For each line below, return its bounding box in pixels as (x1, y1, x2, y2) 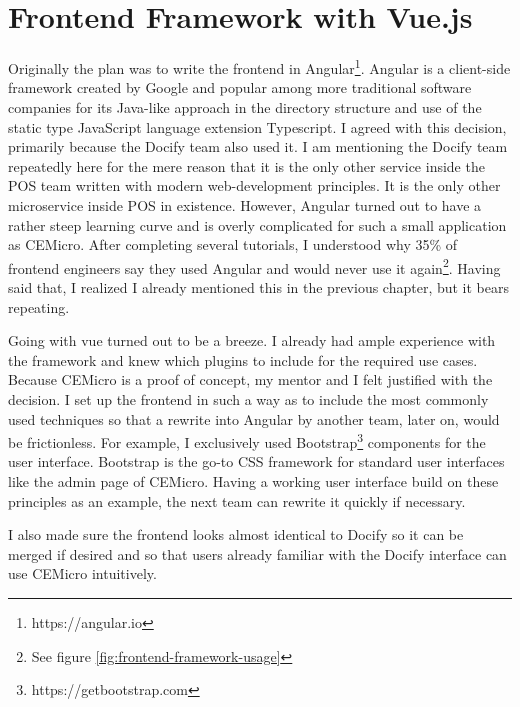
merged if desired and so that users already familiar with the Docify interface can (8, 543, 507, 564)
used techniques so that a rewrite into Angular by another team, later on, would (8, 408, 500, 429)
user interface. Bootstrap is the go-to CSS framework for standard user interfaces (8, 451, 505, 472)
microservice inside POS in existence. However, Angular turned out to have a (8, 194, 482, 215)
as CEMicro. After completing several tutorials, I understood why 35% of (8, 234, 458, 255)
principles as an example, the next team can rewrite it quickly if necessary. (8, 490, 466, 511)
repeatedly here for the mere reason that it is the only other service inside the (8, 155, 485, 176)
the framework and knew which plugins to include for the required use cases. (8, 349, 478, 370)
